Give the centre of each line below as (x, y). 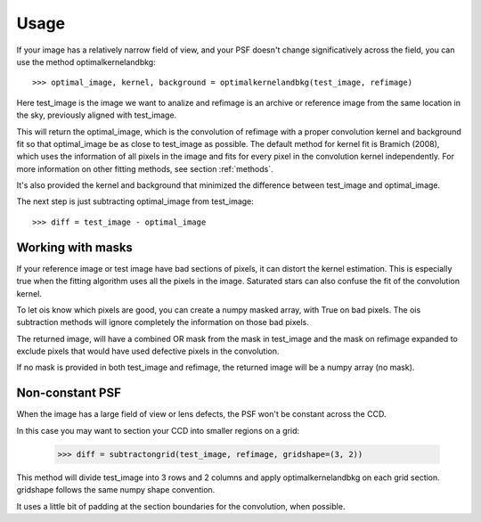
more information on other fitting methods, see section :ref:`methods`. (145, 168)
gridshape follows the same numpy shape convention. (116, 490)
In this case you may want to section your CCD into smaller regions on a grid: (158, 430)
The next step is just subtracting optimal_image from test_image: (135, 201)
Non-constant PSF (69, 393)
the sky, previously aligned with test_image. (97, 115)
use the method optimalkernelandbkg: (86, 61)
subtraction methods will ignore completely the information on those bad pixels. (163, 322)
